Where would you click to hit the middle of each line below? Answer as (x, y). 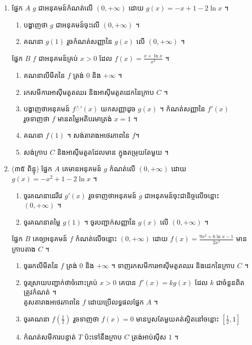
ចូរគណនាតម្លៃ (42, 221)
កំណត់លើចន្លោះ (96, 238)
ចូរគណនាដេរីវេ (43, 195)
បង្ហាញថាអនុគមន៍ (47, 109)
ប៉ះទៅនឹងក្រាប (103, 336)
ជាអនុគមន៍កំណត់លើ (65, 7)
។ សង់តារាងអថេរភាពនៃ (98, 135)
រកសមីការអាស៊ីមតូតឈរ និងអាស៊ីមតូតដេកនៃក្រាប (89, 92)
